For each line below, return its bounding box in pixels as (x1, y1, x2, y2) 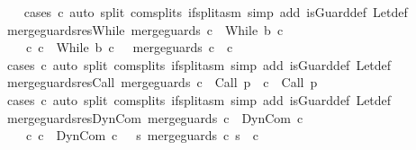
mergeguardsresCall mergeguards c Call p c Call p (6, 73, 318, 92)
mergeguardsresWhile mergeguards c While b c (6, 20, 284, 39)
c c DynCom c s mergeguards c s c (25, 126, 258, 145)
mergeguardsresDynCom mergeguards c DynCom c (6, 108, 303, 127)
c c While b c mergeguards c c (25, 38, 233, 57)
